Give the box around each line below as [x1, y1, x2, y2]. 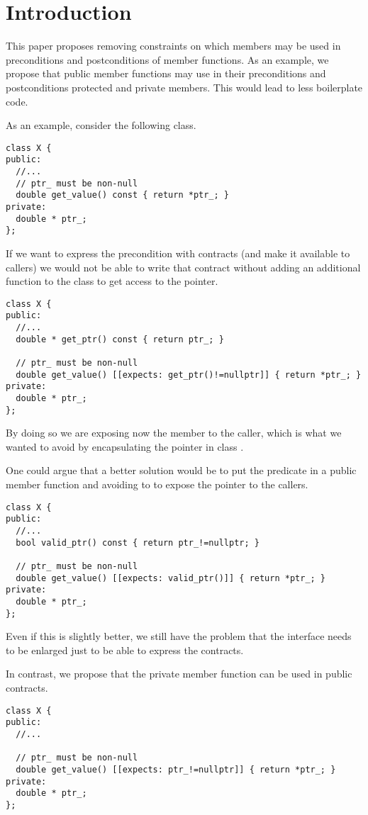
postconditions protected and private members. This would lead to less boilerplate [6, 79, 363, 94]
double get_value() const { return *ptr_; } [16, 190, 229, 201]
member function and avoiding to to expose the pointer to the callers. [6, 477, 308, 492]
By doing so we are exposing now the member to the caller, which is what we [6, 425, 342, 440]
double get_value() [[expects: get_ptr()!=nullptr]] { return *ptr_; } [16, 369, 362, 380]
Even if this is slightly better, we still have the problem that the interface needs [6, 629, 352, 643]
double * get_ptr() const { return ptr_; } [16, 334, 224, 344]
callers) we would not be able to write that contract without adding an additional [6, 259, 361, 274]
